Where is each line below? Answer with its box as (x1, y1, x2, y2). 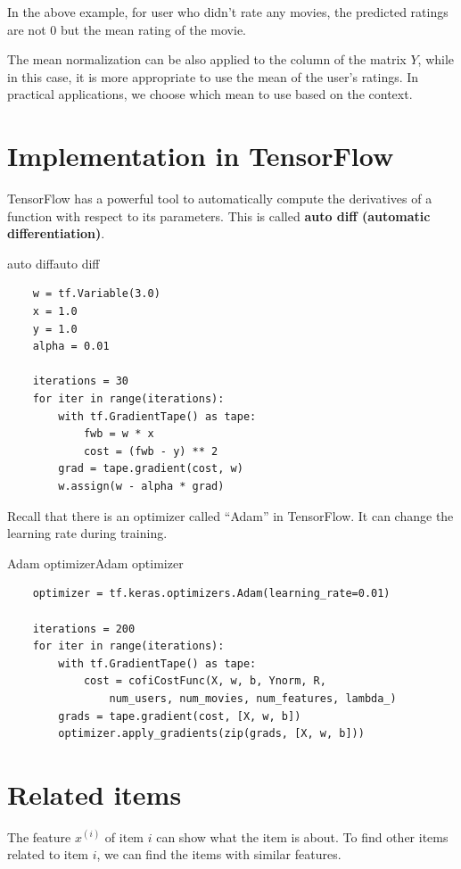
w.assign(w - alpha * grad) (58, 480, 225, 492)
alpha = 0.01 (32, 340, 110, 353)
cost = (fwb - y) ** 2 (83, 444, 218, 458)
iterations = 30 (32, 375, 129, 388)
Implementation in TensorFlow (7, 137, 394, 174)
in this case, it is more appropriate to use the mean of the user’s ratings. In (7, 67, 419, 86)
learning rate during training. (7, 524, 168, 542)
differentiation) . (7, 224, 105, 243)
